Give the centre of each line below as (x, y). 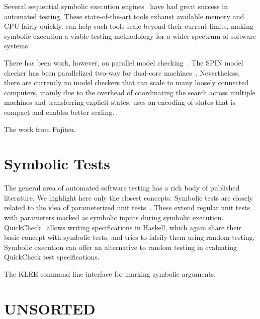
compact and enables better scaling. (59, 112)
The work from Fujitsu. (40, 129)
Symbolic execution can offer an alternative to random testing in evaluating (120, 247)
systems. (17, 46)
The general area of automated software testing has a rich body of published (122, 188)
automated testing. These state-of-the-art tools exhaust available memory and (124, 16)
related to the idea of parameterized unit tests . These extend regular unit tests (127, 207)
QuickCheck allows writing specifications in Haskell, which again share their (123, 227)
